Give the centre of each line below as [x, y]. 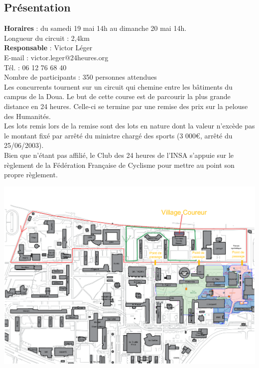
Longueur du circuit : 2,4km [47, 38]
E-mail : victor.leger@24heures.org [56, 57]
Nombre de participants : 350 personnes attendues [80, 77]
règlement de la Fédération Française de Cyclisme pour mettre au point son [119, 165]
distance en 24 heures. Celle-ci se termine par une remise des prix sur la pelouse [126, 106]
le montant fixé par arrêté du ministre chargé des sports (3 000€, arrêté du [118, 135]
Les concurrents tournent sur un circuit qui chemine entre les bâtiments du [118, 86]
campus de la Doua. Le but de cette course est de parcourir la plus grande [117, 96]
